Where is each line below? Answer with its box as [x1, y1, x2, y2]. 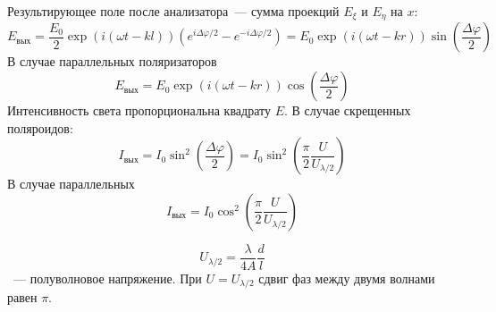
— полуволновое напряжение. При [13, 268, 202, 287]
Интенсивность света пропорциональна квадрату [7, 101, 271, 120]
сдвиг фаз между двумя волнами [258, 268, 435, 287]
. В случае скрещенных [283, 101, 411, 120]
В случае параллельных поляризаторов [7, 52, 217, 71]
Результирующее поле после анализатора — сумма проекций [7, 2, 340, 20]
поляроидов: [7, 118, 73, 137]
